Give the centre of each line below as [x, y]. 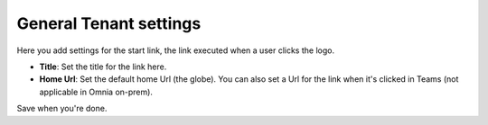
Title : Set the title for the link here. [103, 67]
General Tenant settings [109, 23]
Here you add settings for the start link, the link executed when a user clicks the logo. [175, 50]
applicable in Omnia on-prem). [96, 92]
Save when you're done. [62, 109]
